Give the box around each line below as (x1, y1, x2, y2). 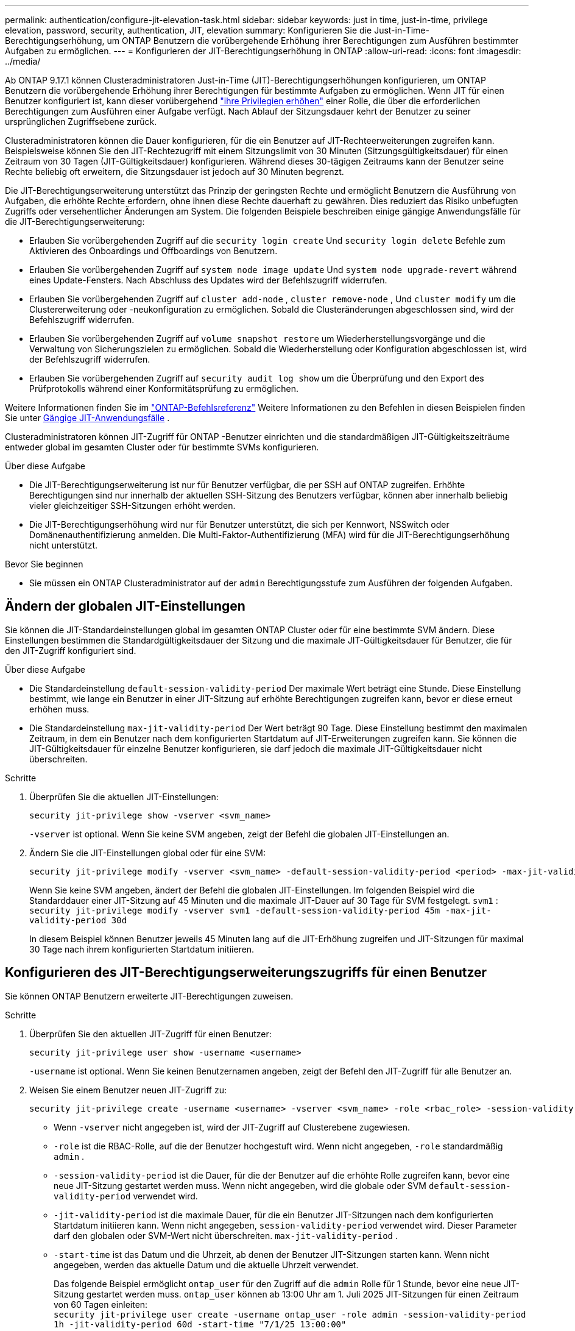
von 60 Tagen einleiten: (54, 1299, 148, 1310)
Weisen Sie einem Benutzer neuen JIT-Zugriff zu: (29, 1084, 227, 1095)
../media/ (5, 56, 41, 66)
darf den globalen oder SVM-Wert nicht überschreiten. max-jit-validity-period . (54, 1230, 398, 1241)
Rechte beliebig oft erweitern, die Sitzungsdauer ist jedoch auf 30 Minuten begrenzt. (5, 166, 344, 177)
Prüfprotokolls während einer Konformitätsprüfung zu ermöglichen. (29, 383, 299, 394)
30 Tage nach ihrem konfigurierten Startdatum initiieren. (29, 943, 255, 954)
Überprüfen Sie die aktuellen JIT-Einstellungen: (29, 791, 219, 802)
